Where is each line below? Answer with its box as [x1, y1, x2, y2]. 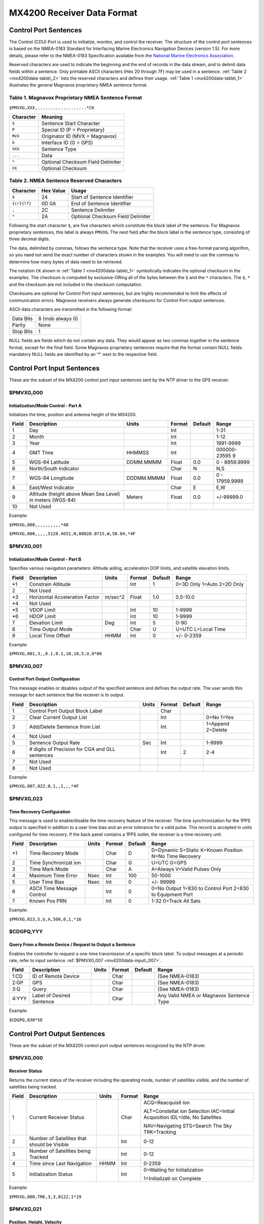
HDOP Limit [29, 612, 56, 619]
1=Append [206, 720, 230, 727]
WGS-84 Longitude [29, 475, 74, 482]
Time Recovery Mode [29, 850, 79, 857]
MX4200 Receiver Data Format [9, 7, 138, 18]
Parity [12, 322, 26, 329]
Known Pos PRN [29, 897, 67, 904]
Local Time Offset [29, 632, 70, 639]
